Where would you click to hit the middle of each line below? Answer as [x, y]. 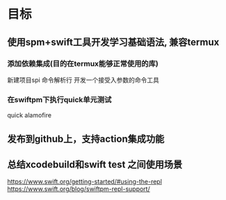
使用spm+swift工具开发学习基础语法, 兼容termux [113, 42]
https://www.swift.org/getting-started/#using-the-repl [84, 182]
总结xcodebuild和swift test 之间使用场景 [95, 164]
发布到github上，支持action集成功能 [86, 139]
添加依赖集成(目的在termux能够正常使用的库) [83, 63]
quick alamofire [30, 115]
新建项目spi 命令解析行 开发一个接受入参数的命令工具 [83, 80]
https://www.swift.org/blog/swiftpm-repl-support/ [79, 189]
